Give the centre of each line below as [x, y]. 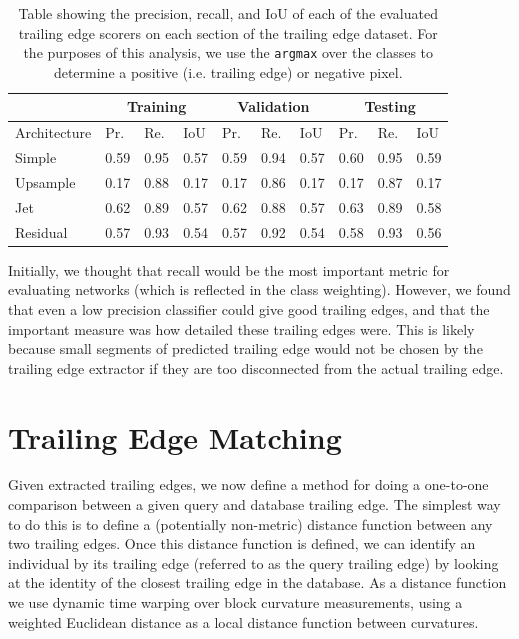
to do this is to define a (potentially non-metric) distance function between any [250, 523]
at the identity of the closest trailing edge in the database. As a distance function [257, 582]
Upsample [45, 181]
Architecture [53, 132]
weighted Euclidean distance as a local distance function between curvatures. [243, 621]
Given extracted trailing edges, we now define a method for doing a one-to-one [248, 484]
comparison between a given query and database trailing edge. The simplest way [254, 504]
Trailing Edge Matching [175, 436]
